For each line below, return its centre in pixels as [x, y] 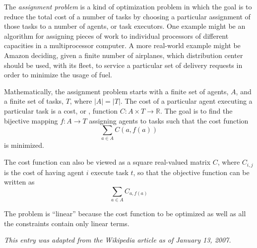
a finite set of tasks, [34, 101]
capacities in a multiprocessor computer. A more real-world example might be [122, 45]
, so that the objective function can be [191, 172]
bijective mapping [31, 120]
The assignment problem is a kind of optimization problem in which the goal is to [128, 6]
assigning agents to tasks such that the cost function [169, 120]
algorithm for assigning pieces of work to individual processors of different [116, 35]
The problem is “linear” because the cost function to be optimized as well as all [125, 214]
